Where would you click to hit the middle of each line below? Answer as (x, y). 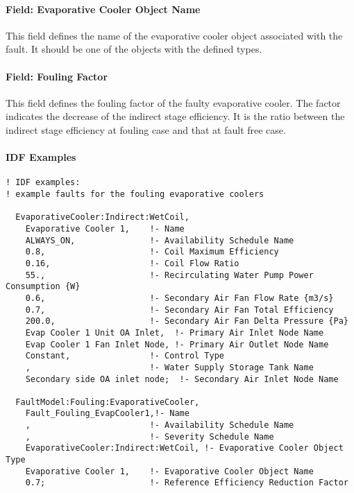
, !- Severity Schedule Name (150, 436)
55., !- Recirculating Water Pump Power (169, 275)
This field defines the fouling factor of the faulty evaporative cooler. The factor (173, 102)
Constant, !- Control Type (125, 356)
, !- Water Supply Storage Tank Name (169, 367)
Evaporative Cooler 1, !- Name (105, 228)
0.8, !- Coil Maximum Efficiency (152, 252)
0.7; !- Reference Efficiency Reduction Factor (187, 483)
